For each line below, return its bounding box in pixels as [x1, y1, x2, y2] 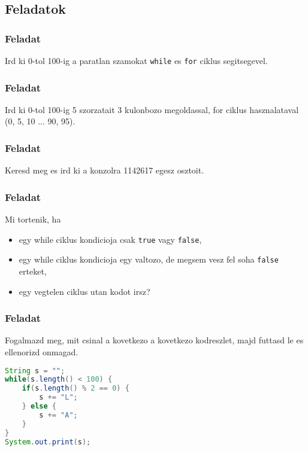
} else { [22, 402, 56, 411]
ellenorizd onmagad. [5, 346, 78, 358]
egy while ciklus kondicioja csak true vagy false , [19, 233, 202, 245]
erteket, [19, 265, 47, 277]
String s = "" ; [5, 366, 65, 375]
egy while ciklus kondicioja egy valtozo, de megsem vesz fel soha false [19, 253, 279, 266]
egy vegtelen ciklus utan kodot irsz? [19, 285, 150, 297]
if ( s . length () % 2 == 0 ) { [22, 384, 129, 393]
